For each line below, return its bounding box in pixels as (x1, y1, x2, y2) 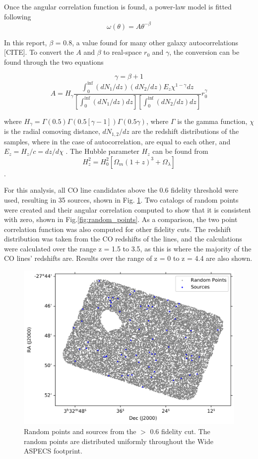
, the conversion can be (169, 47, 240, 57)
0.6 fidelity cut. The (150, 426, 210, 436)
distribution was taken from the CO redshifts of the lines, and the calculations (4, 233, 242, 244)
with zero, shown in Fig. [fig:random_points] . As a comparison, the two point (4, 214, 238, 225)
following (4, 11, 31, 21)
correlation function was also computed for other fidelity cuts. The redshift (4, 224, 231, 234)
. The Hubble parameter (65, 146, 139, 156)
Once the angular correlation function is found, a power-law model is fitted (4, 1, 232, 11)
